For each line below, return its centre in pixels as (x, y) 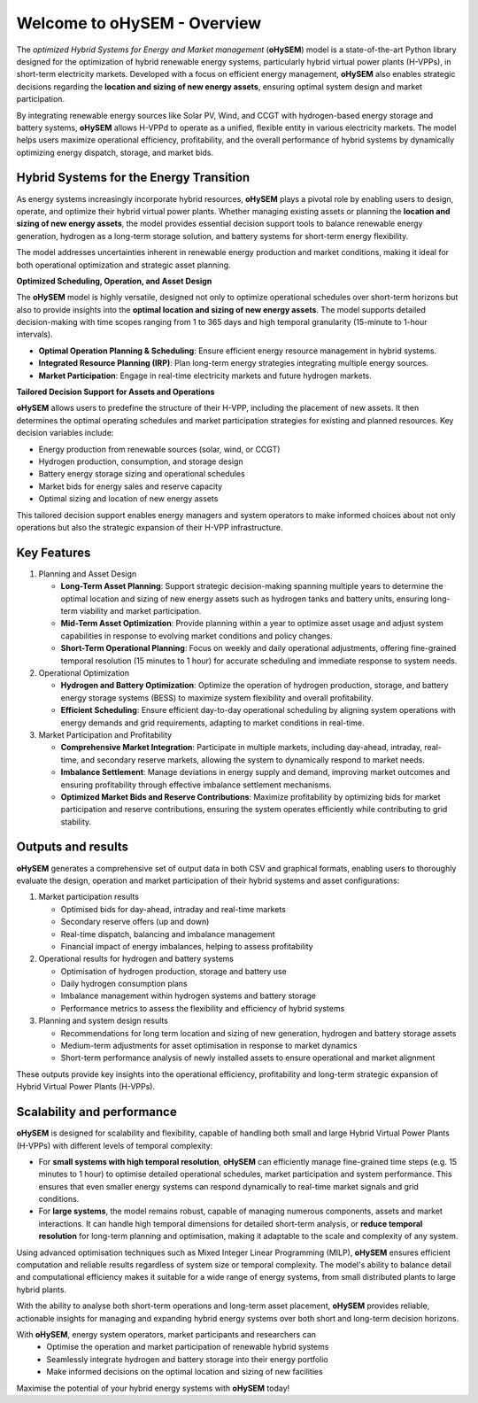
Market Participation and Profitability (105, 734)
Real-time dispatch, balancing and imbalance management (168, 934)
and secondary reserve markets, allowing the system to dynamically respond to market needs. (253, 760)
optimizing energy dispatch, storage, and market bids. (115, 152)
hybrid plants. (41, 1290)
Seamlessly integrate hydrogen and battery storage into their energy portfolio (188, 1359)
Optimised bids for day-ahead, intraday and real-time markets (173, 909)
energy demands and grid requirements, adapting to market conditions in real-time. (212, 723)
